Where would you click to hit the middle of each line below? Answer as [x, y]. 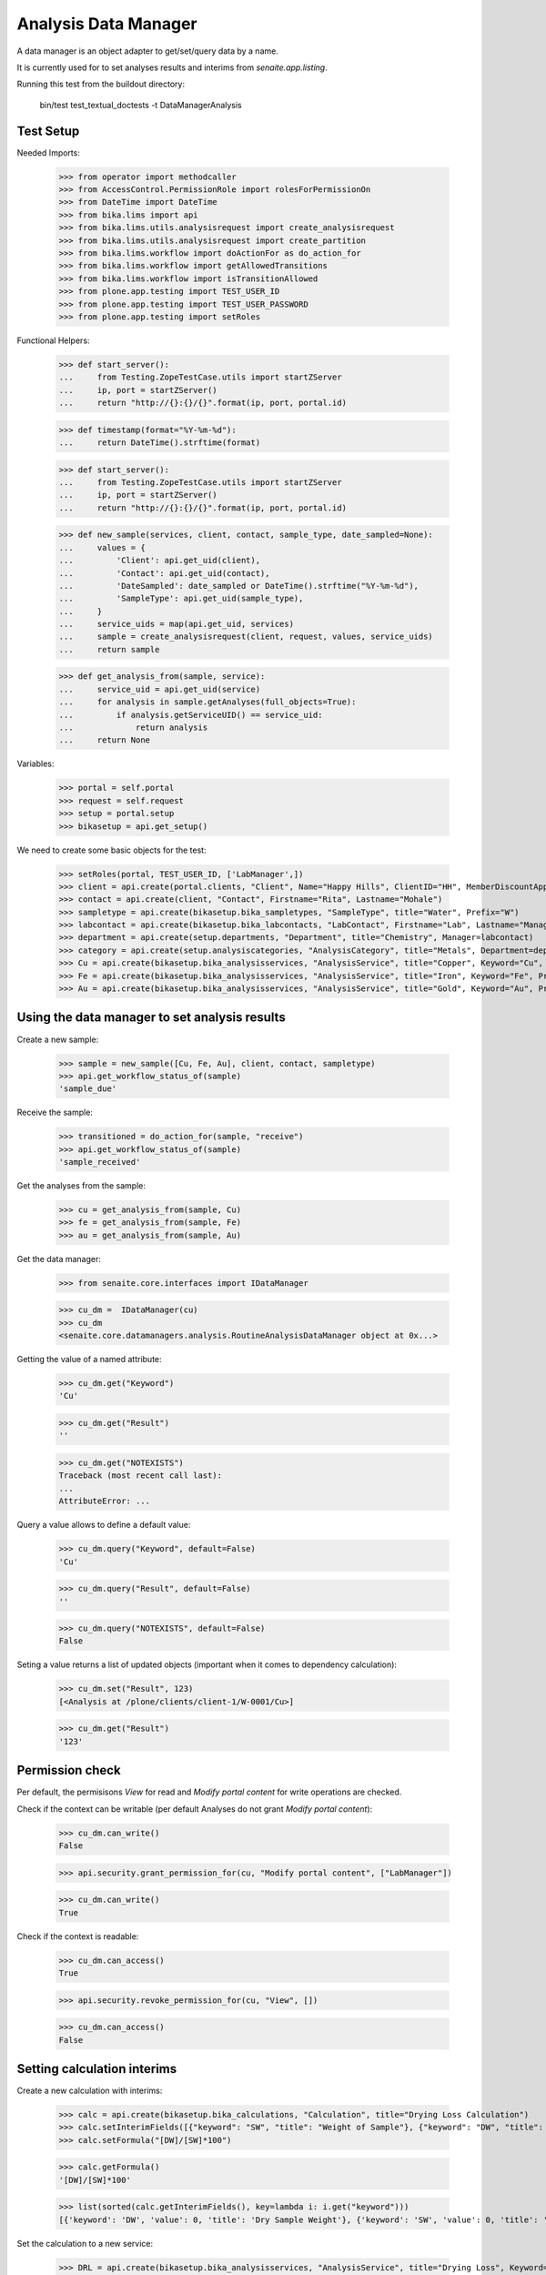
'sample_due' [88, 1089]
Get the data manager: [59, 1259]
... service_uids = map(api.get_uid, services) [177, 624]
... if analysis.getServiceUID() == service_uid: [191, 715]
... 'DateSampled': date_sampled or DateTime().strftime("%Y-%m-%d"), [238, 586]
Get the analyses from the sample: [81, 1186]
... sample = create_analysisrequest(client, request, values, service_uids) [246, 637]
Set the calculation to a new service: [85, 2243]
